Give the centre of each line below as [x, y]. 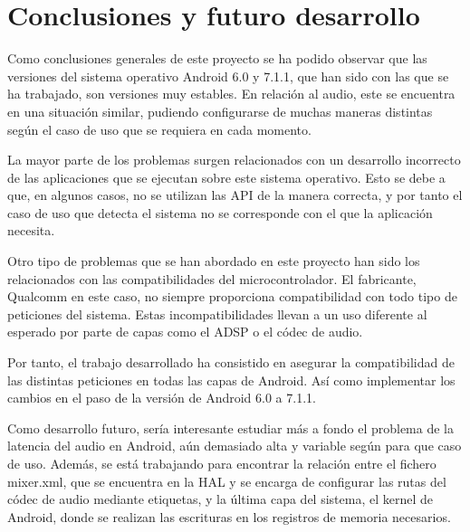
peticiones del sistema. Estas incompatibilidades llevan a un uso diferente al [217, 313]
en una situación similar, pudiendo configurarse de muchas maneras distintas [220, 111]
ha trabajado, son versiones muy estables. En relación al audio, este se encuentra [231, 94]
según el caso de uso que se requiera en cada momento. [159, 129]
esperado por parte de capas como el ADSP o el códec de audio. [185, 332]
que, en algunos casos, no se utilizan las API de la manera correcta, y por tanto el [235, 195]
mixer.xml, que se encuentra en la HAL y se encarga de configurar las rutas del [227, 481]
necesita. [31, 230]
